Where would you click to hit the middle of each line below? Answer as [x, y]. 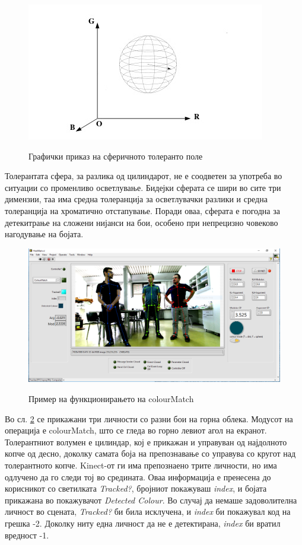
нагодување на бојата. [44, 234]
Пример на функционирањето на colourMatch [111, 399]
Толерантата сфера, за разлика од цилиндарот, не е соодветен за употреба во [144, 176]
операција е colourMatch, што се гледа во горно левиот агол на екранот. [136, 430]
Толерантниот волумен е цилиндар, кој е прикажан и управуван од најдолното [146, 442]
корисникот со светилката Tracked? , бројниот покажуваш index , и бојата [136, 488]
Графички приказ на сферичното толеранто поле [116, 156]
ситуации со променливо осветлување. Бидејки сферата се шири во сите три [143, 187]
